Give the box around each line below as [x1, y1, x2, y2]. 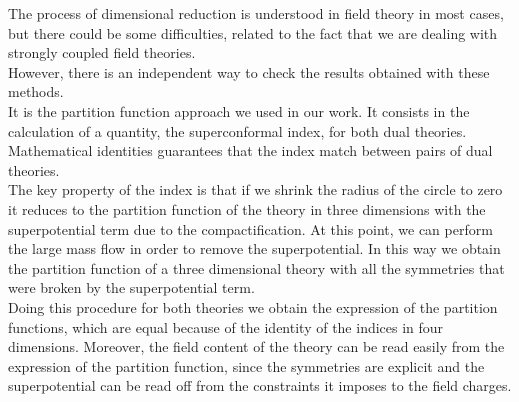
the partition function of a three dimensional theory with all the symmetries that [8, 257, 505, 278]
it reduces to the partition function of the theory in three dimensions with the [8, 198, 486, 219]
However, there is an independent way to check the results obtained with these [8, 61, 490, 82]
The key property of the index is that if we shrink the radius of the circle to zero [8, 179, 503, 200]
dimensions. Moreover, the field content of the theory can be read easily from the [8, 336, 505, 357]
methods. [8, 81, 64, 102]
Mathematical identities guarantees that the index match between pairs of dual [8, 140, 493, 161]
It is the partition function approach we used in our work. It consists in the [8, 100, 470, 121]
